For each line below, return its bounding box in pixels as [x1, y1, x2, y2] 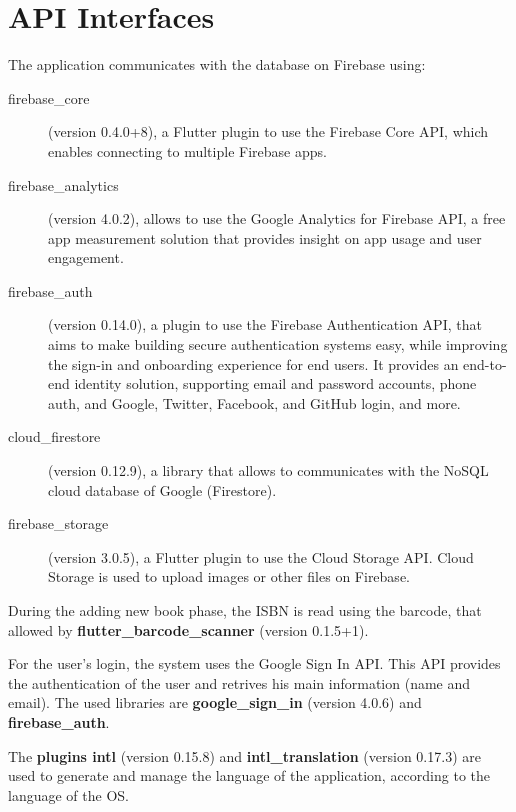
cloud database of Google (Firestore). [48, 479, 277, 500]
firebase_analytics [8, 174, 119, 195]
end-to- [463, 353, 507, 374]
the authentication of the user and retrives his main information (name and [8, 672, 471, 693]
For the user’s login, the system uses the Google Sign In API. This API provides [8, 653, 501, 674]
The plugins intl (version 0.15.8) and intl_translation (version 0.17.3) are [8, 745, 481, 766]
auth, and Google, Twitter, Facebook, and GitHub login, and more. [48, 392, 461, 413]
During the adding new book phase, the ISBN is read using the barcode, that [8, 600, 482, 620]
